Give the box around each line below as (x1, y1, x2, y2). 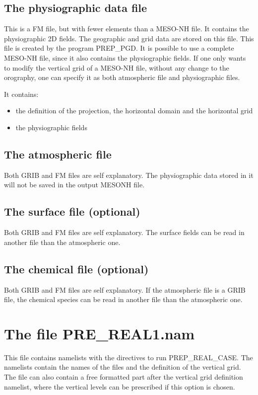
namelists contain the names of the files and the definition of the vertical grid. (4, 362, 241, 372)
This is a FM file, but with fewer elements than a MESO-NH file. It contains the (4, 23, 249, 34)
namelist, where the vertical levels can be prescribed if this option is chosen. (4, 381, 235, 392)
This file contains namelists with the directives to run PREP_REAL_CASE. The (4, 352, 253, 362)
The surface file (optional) (4, 204, 140, 219)
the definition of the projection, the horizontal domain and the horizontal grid (15, 105, 253, 116)
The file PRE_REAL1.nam (4, 323, 195, 343)
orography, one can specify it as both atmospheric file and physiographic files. (4, 72, 240, 82)
